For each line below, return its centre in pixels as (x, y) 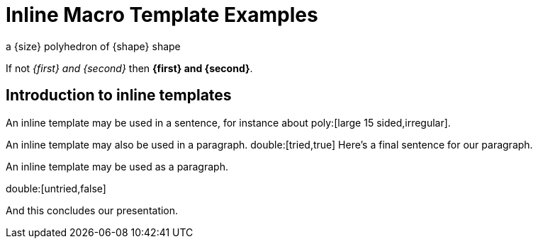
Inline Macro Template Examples (162, 15)
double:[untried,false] (56, 188)
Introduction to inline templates (119, 95)
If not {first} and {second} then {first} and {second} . (129, 68)
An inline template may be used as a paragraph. (117, 166)
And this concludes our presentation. (92, 210)
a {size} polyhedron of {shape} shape (93, 46)
